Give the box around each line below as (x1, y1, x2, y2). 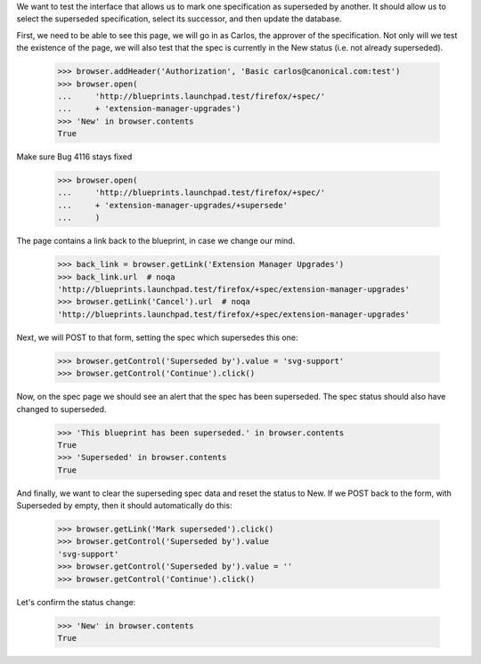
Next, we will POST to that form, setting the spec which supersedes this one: (16, 332, 298, 343)
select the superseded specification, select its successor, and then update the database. (16, 13, 342, 24)
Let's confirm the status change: (16, 596, 136, 607)
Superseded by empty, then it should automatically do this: (16, 500, 232, 511)
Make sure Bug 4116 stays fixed (16, 151, 133, 162)
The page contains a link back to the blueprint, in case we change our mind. (16, 236, 296, 247)
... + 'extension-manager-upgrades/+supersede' (57, 200, 289, 210)
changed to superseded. (16, 403, 107, 414)
